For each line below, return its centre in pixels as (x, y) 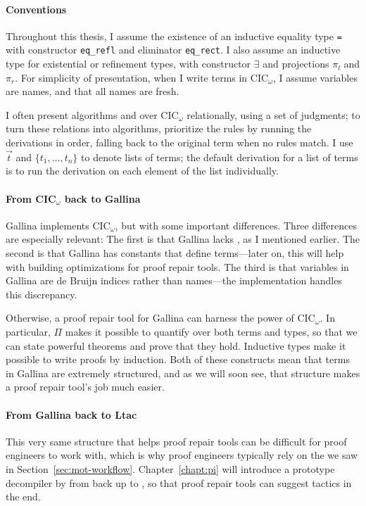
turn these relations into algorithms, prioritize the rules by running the (159, 128)
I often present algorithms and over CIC (92, 114)
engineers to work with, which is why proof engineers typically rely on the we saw (182, 455)
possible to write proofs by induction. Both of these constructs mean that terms (178, 359)
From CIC (31, 198)
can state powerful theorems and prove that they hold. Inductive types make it (176, 345)
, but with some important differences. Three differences (236, 225)
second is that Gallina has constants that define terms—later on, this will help (175, 253)
